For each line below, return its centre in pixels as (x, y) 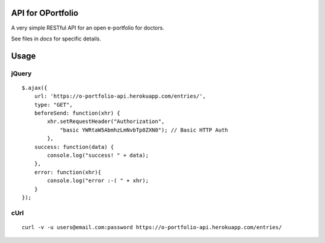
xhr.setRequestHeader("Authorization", (106, 121)
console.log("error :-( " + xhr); (98, 181)
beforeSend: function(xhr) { (77, 113)
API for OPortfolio (45, 13)
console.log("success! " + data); (98, 155)
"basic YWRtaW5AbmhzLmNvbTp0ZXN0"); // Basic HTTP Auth (144, 130)
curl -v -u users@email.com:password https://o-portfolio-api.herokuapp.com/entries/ (152, 227)
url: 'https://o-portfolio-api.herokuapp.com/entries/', (120, 96)
